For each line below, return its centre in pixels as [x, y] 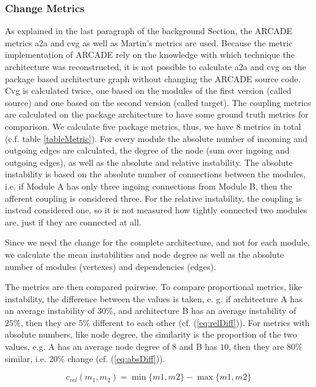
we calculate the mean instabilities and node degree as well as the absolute [145, 254]
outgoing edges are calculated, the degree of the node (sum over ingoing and [147, 150]
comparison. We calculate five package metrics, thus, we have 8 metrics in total [153, 126]
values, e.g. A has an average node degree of [87, 346]
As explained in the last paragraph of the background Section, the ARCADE [149, 31]
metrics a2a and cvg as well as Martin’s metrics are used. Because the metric [149, 42]
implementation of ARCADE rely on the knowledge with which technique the [150, 55]
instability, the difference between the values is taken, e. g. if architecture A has [154, 298]
